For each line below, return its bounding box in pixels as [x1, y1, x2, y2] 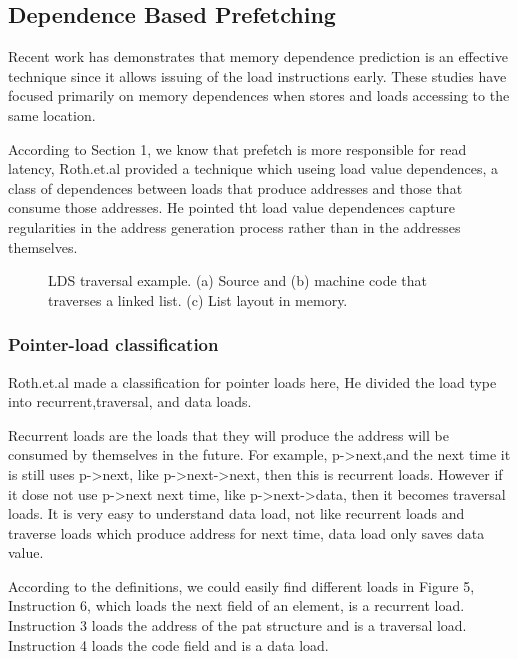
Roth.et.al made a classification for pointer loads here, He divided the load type [8, 371, 497, 392]
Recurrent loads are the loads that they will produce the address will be [8, 424, 449, 445]
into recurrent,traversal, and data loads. [8, 391, 252, 412]
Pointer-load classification [8, 332, 219, 357]
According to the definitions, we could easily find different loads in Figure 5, [8, 575, 475, 596]
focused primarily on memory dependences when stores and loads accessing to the [8, 85, 510, 106]
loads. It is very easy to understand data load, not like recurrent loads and [8, 503, 465, 524]
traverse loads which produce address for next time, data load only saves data [8, 522, 485, 543]
